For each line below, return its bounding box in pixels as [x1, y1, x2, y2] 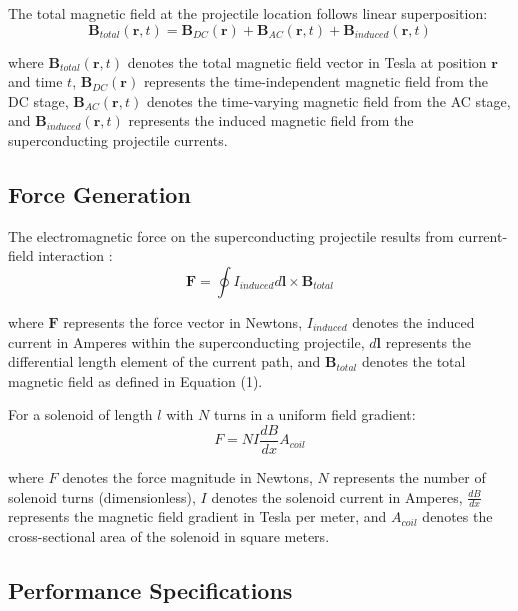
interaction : [38, 245, 113, 266]
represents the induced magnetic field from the [128, 110, 414, 131]
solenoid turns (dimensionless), [8, 486, 196, 507]
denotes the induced [352, 311, 475, 332]
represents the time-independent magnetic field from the [143, 71, 488, 92]
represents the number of [333, 466, 486, 487]
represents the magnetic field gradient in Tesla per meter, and [8, 506, 387, 527]
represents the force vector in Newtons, [63, 311, 303, 332]
